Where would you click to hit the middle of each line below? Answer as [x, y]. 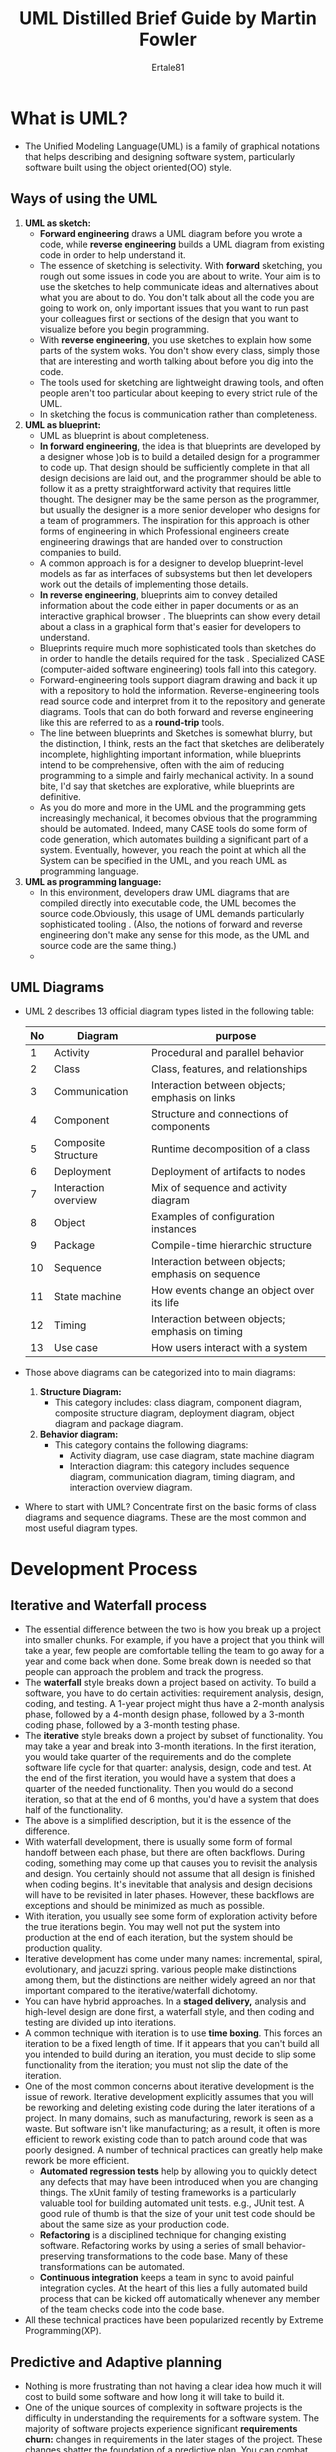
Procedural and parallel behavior [228, 1053]
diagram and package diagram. [119, 1424]
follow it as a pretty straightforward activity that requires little [165, 488]
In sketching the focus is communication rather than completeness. [178, 414]
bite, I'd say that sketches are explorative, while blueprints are [167, 786]
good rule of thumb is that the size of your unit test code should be [177, 2214]
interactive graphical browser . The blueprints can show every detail [180, 616]
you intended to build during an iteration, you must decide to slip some [170, 2054]
